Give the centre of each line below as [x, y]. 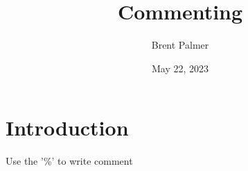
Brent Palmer [180, 45]
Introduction [67, 128]
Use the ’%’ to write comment [69, 161]
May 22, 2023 [180, 68]
